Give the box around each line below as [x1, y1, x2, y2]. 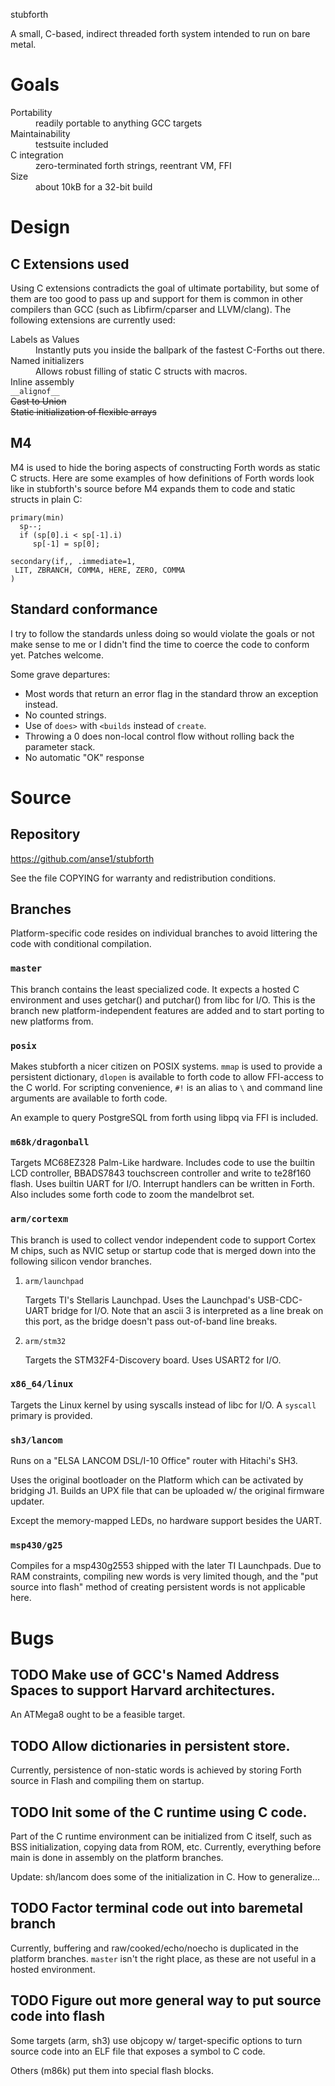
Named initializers [10, 354, 85, 366]
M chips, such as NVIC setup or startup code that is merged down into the [10, 1244, 317, 1256]
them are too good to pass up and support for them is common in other [10, 292, 304, 304]
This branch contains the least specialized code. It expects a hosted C [10, 983, 300, 995]
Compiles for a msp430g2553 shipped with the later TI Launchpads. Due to [10, 1560, 322, 1572]
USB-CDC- [257, 1294, 303, 1306]
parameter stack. [24, 740, 96, 753]
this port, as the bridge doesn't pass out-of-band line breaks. [24, 1315, 278, 1327]
